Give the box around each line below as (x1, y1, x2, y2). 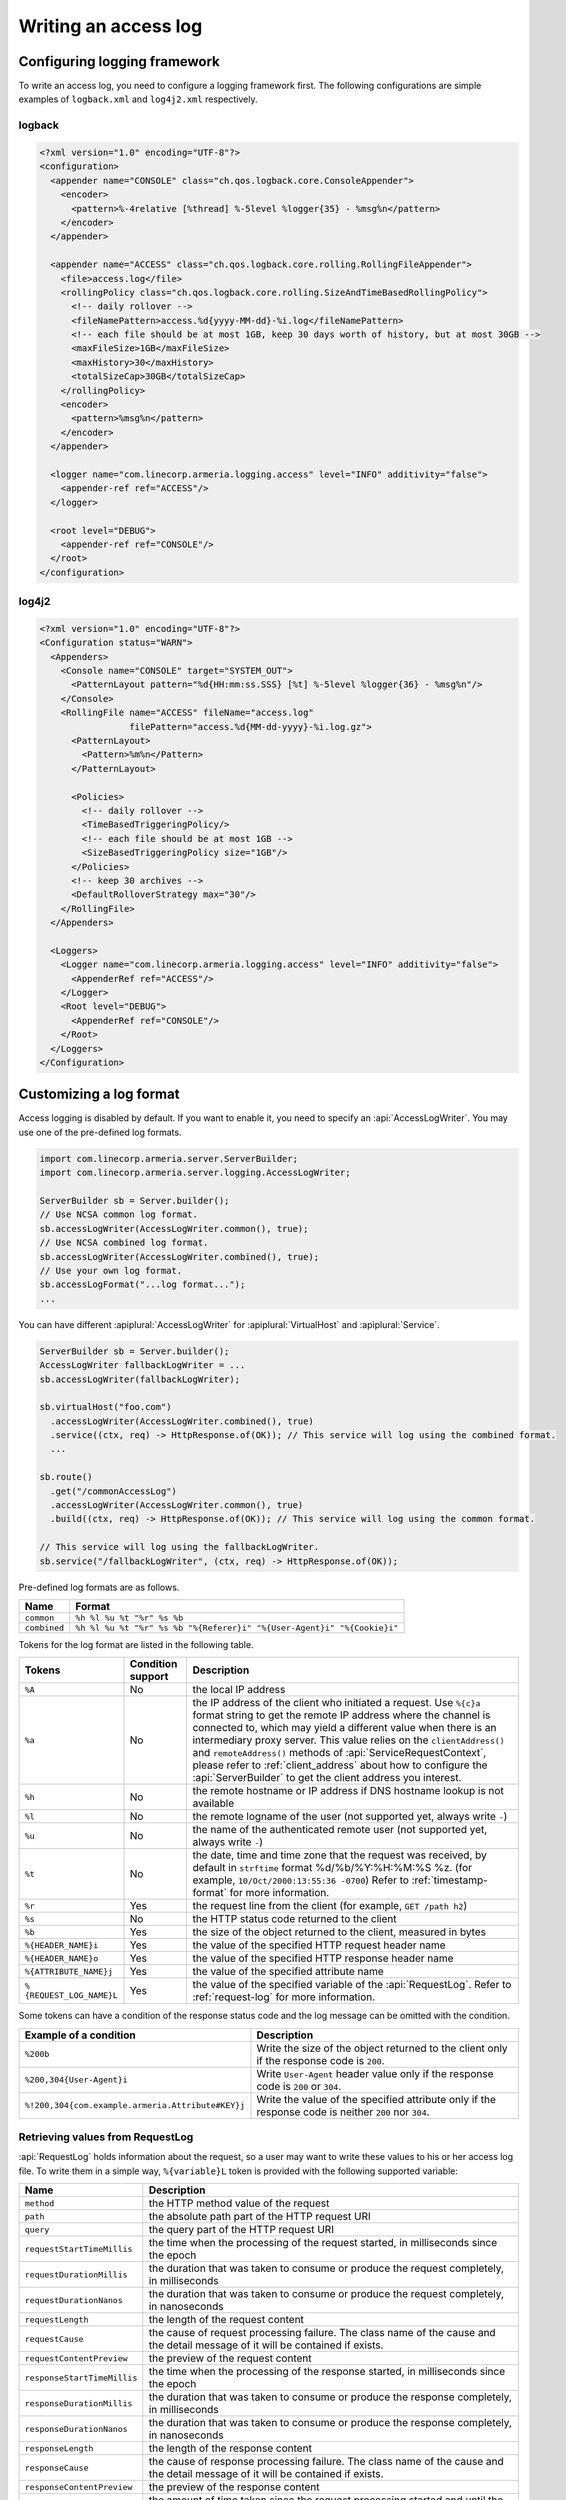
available (192, 1796, 235, 1810)
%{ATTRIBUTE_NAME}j (24, 1966, 114, 1977)
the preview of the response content (148, 2480, 320, 2494)
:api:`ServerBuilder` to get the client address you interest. (192, 1771, 462, 1785)
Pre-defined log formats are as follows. (18, 1581, 180, 1593)
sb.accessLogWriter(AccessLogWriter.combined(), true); (39, 1251, 320, 1262)
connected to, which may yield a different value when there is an (192, 1721, 497, 1735)
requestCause (24, 2333, 84, 2344)
